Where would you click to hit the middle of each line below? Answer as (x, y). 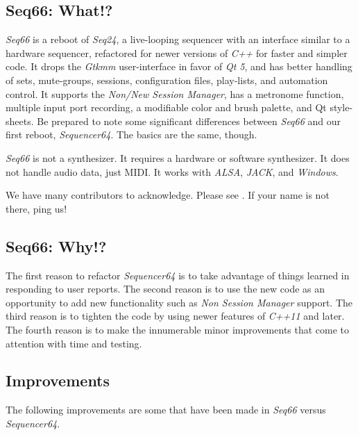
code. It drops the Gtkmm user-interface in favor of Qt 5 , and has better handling (179, 66)
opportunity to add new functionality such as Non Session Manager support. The (179, 302)
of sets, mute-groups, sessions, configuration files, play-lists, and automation (167, 80)
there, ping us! (36, 208)
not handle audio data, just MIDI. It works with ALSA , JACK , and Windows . (172, 171)
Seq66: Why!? (56, 246)
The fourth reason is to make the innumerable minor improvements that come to (178, 329)
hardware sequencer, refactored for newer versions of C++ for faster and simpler (177, 52)
